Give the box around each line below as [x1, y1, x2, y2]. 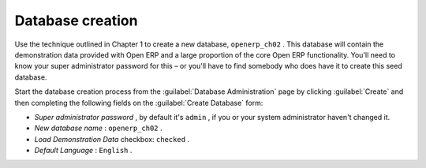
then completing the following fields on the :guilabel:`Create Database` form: [14, 98, 263, 107]
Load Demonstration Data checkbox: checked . [34, 134, 189, 144]
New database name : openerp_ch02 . [34, 123, 163, 133]
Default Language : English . [34, 146, 133, 155]
